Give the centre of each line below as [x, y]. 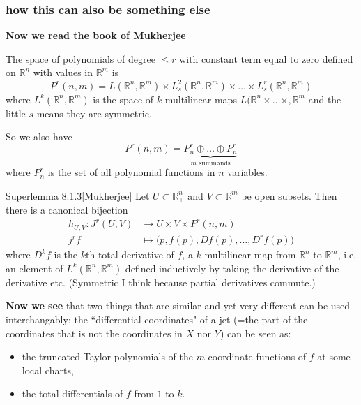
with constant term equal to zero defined [266, 58]
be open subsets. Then [289, 195]
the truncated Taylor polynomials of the [107, 356]
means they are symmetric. [94, 113]
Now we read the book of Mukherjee [96, 35]
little [16, 113]
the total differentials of [72, 393]
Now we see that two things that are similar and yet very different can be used [178, 305]
